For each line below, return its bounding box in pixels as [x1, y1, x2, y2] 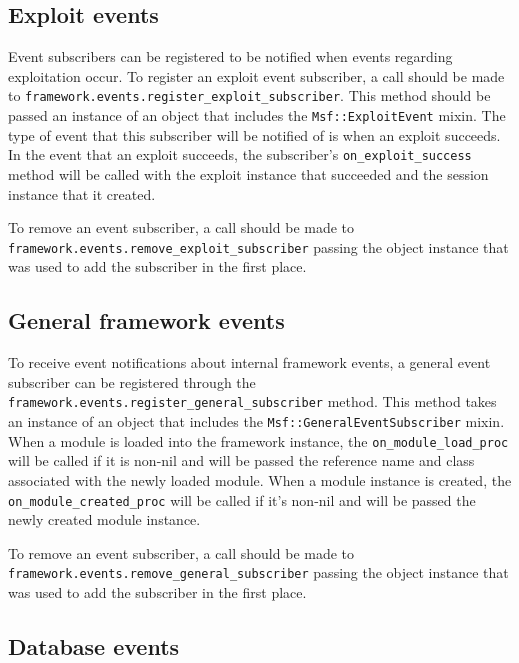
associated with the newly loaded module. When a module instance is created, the [8, 469, 512, 490]
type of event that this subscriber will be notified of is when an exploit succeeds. [8, 124, 501, 145]
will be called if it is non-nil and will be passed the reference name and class [8, 450, 475, 471]
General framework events [8, 305, 285, 336]
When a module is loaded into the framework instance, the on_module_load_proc [8, 430, 509, 451]
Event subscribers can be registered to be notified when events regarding [8, 46, 453, 67]
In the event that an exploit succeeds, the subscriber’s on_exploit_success [8, 144, 472, 165]
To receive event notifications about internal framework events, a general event [8, 352, 491, 373]
